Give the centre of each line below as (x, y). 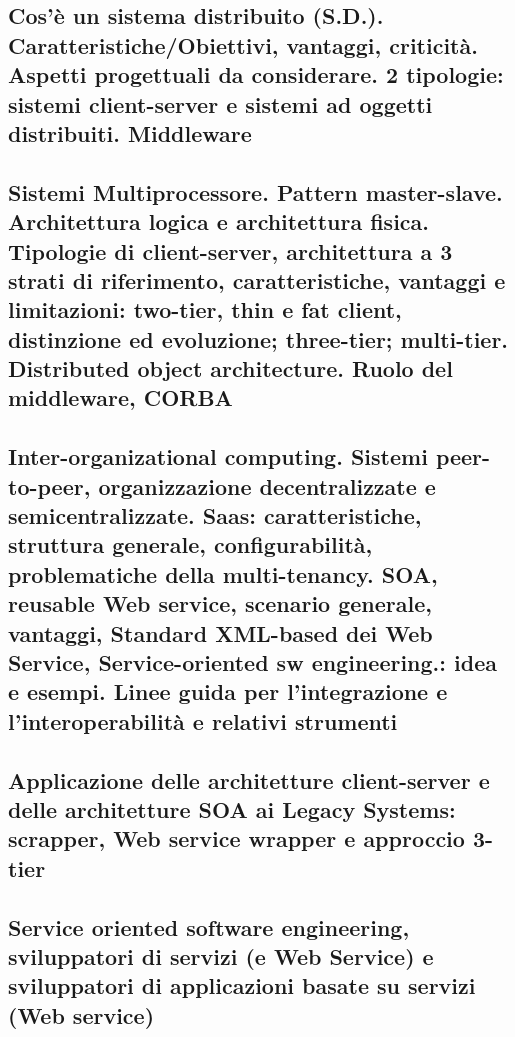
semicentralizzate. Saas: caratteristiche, (215, 515)
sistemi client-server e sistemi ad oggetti (220, 103)
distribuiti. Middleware (130, 132)
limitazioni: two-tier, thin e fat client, (205, 309)
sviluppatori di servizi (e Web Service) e (221, 955)
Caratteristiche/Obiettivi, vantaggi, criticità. (243, 44)
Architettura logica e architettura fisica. (219, 221)
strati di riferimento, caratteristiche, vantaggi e (257, 279)
